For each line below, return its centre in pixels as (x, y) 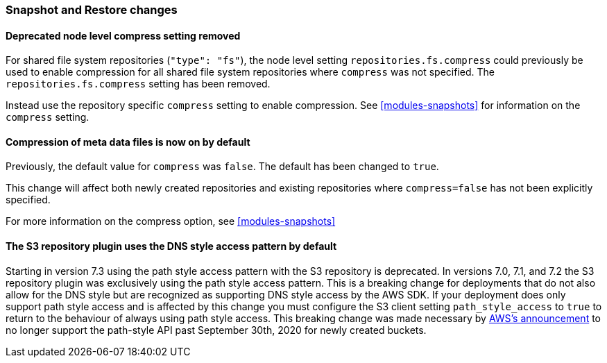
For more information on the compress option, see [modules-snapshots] (171, 221)
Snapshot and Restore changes (92, 10)
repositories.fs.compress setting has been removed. (138, 84)
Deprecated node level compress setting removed (123, 35)
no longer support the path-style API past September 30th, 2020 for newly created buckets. (216, 330)
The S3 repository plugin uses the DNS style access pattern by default (171, 246)
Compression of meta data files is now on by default (128, 142)
